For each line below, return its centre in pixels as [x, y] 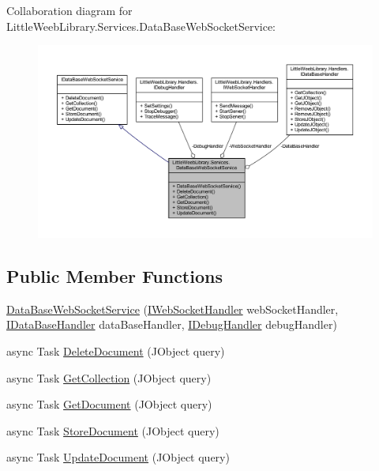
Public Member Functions [114, 276]
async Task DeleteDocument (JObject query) [116, 351]
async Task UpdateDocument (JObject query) [118, 457]
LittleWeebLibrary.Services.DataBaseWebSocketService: [141, 26]
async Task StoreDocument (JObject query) [113, 430]
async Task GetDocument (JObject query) [109, 404]
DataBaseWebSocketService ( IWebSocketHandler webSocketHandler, [173, 309]
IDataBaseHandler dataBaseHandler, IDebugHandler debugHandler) [172, 324]
